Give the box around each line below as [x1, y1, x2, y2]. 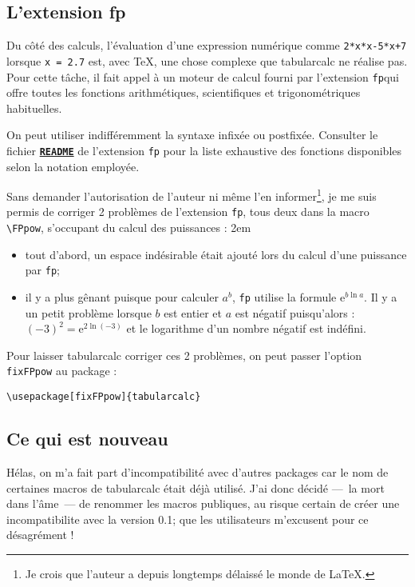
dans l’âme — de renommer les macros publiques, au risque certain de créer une [6, 495, 400, 512]
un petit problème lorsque [25, 304, 152, 321]
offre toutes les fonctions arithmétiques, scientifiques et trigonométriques [6, 84, 361, 101]
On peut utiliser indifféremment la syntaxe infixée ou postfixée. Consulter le [6, 126, 378, 143]
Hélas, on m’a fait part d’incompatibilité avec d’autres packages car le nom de [6, 463, 389, 480]
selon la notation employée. [6, 158, 140, 174]
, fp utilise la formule [232, 289, 337, 305]
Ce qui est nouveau [6, 426, 168, 451]
